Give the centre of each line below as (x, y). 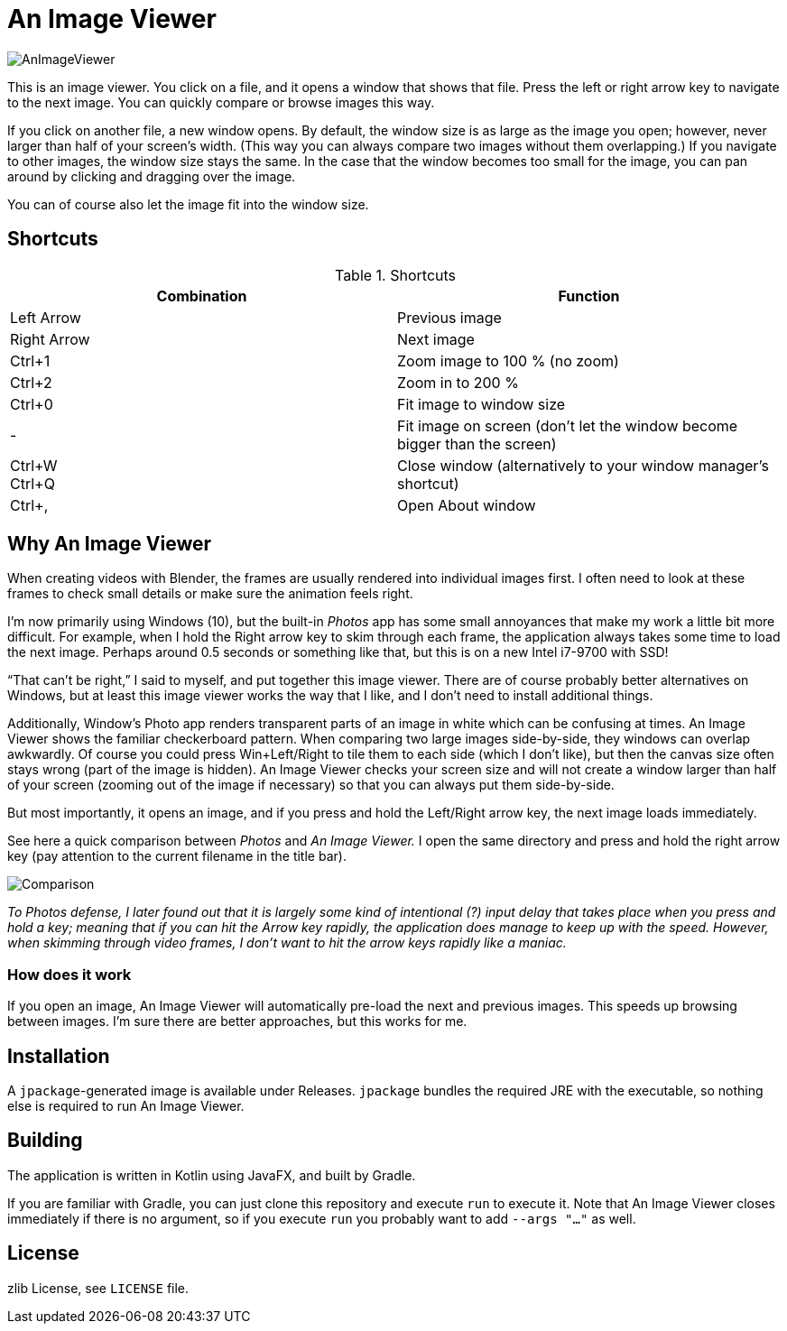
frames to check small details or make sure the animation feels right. (210, 594)
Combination (202, 296)
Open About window (467, 505)
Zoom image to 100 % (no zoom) (508, 360)
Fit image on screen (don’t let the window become (568, 425)
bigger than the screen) (477, 444)
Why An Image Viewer (110, 544)
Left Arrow (46, 317)
